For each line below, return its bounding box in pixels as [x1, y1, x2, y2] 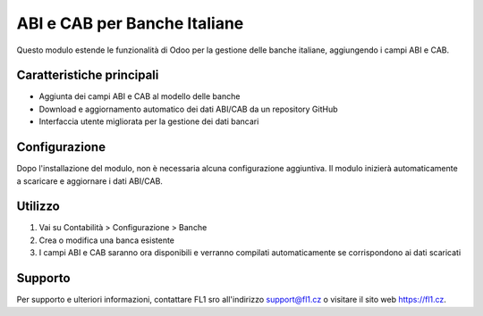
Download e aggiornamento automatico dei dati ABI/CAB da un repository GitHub [38, 104, 339, 114]
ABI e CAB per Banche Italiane [16, 13, 244, 33]
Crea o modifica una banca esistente [38, 235, 174, 245]
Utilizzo [16, 199, 60, 214]
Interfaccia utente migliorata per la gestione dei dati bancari [38, 116, 259, 127]
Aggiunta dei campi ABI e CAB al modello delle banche [38, 91, 241, 102]
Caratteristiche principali [16, 68, 159, 83]
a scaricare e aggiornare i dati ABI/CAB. [16, 175, 163, 187]
